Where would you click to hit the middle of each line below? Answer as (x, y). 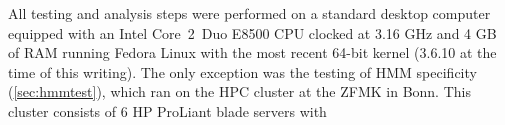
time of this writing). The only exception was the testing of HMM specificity (242, 71)
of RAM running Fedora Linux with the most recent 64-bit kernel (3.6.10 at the (252, 52)
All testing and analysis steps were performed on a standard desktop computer (249, 13)
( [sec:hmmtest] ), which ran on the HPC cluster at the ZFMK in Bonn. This (239, 91)
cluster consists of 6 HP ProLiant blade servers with (167, 110)
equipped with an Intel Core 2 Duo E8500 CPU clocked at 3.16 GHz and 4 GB (252, 32)
